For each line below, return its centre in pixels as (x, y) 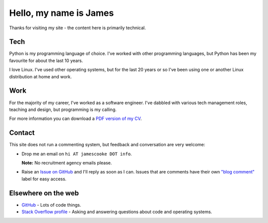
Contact (22, 133)
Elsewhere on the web (44, 193)
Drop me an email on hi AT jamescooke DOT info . (77, 154)
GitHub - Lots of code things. (51, 205)
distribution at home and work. (40, 76)
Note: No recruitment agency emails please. (67, 163)
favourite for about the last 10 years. (46, 60)
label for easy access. (44, 179)
